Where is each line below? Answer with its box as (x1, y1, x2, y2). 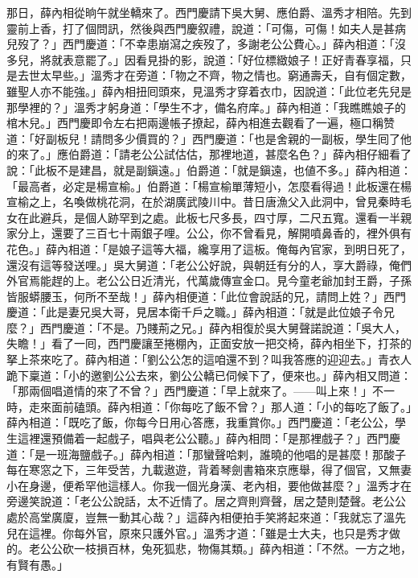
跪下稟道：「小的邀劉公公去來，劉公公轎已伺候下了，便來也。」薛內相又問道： (6, 366, 412, 383)
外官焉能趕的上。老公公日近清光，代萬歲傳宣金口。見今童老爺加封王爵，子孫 (6, 272, 412, 289)
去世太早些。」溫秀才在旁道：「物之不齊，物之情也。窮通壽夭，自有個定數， (17, 67, 412, 84)
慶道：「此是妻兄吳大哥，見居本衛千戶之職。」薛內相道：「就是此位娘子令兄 (6, 303, 395, 320)
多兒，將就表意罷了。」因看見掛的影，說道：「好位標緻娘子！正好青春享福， (6, 51, 400, 68)
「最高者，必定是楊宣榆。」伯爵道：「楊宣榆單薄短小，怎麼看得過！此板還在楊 (6, 177, 412, 194)
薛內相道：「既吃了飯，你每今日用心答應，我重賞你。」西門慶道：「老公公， (6, 414, 395, 431)
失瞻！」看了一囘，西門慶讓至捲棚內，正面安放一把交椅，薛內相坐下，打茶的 (6, 335, 412, 352)
